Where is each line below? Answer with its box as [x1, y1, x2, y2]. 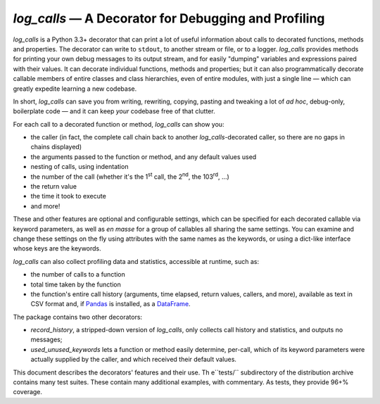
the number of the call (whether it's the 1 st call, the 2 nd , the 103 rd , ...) [30, 171, 230, 181]
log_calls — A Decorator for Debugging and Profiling [13, 11, 325, 26]
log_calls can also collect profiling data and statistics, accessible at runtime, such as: [13, 257, 260, 265]
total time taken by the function [30, 280, 121, 289]
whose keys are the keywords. [13, 244, 101, 253]
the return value [30, 182, 77, 191]
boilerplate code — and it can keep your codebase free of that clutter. [13, 107, 215, 115]
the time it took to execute [30, 192, 107, 201]
